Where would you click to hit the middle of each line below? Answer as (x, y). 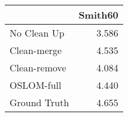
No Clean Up (37, 33)
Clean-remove (38, 67)
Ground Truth (39, 102)
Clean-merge (36, 50)
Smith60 (98, 15)
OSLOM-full (36, 85)
